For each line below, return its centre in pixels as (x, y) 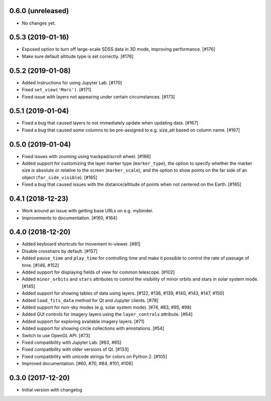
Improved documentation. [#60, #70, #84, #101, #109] (77, 363)
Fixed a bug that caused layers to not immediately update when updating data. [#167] (110, 123)
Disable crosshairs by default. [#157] (60, 251)
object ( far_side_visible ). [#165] (59, 177)
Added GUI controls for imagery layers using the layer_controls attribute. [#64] (107, 314)
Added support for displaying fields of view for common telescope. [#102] (98, 272)
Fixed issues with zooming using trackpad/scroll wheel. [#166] (86, 156)
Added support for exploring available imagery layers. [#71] (83, 321)
